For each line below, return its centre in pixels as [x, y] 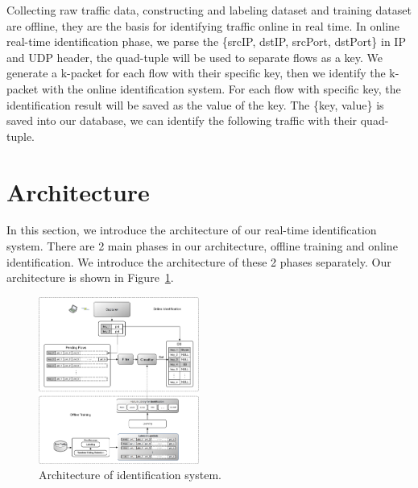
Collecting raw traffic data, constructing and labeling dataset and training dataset [209, 10]
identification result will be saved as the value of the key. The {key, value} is [195, 104]
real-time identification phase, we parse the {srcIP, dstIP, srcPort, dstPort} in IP [206, 41]
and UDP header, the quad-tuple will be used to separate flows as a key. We [195, 57]
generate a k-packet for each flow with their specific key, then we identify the [196, 73]
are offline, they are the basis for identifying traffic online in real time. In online [203, 25]
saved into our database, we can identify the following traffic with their [182, 120]
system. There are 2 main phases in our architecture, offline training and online [202, 246]
